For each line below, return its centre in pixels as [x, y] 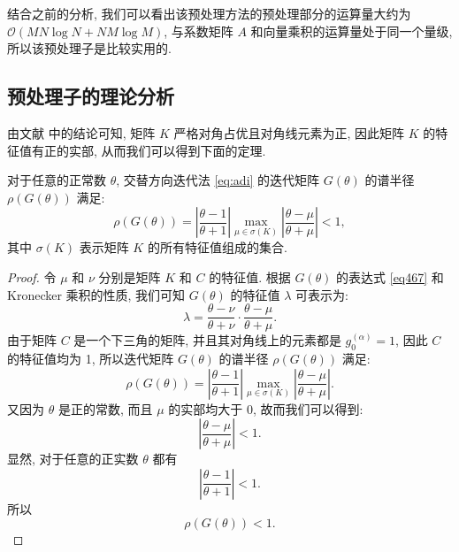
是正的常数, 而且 [105, 408]
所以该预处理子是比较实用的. [89, 48]
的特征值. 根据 [250, 276]
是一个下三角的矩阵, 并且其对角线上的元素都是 [207, 340]
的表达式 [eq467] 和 [390, 276]
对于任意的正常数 [57, 180]
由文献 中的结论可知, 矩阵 [81, 132]
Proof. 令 [32, 276]
